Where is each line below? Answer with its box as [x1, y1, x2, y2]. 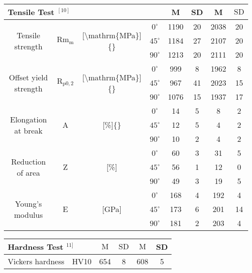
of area [16, 167, 40, 178]
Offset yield [9, 71, 48, 83]
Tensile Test [8, 6, 55, 17]
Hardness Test [8, 241, 63, 252]
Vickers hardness [8, 256, 64, 267]
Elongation [10, 113, 47, 125]
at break [14, 124, 43, 136]
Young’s [15, 197, 42, 209]
